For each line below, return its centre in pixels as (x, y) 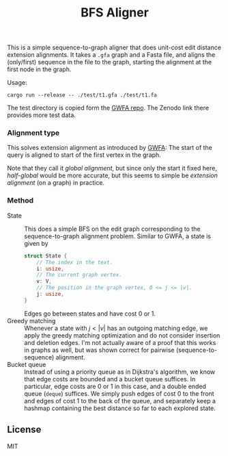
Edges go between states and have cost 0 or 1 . (90, 314)
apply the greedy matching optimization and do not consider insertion (122, 335)
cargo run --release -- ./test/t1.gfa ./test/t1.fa (82, 95)
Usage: (17, 83)
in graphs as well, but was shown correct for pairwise (100, 350)
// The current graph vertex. (80, 275)
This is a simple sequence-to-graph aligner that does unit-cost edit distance (114, 48)
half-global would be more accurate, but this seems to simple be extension (113, 175)
